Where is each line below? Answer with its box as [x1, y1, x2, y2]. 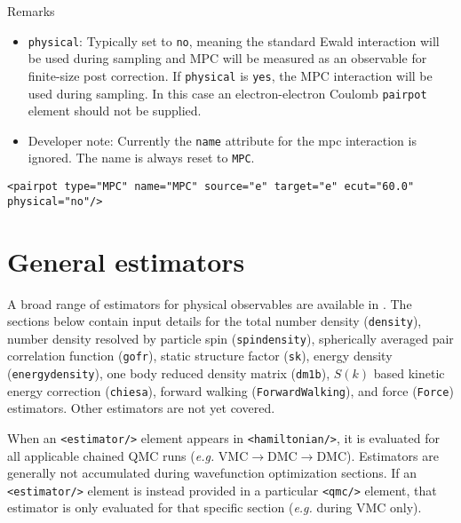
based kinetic [373, 364, 445, 383]
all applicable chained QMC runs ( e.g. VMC [7, 446, 249, 464]
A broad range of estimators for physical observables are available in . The [7, 294, 412, 313]
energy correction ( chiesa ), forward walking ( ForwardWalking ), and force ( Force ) [7, 381, 454, 400]
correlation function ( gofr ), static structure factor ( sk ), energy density [7, 346, 393, 365]
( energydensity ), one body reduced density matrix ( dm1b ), [7, 364, 330, 383]
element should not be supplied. [28, 101, 202, 120]
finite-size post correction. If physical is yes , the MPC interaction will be [28, 66, 433, 84]
